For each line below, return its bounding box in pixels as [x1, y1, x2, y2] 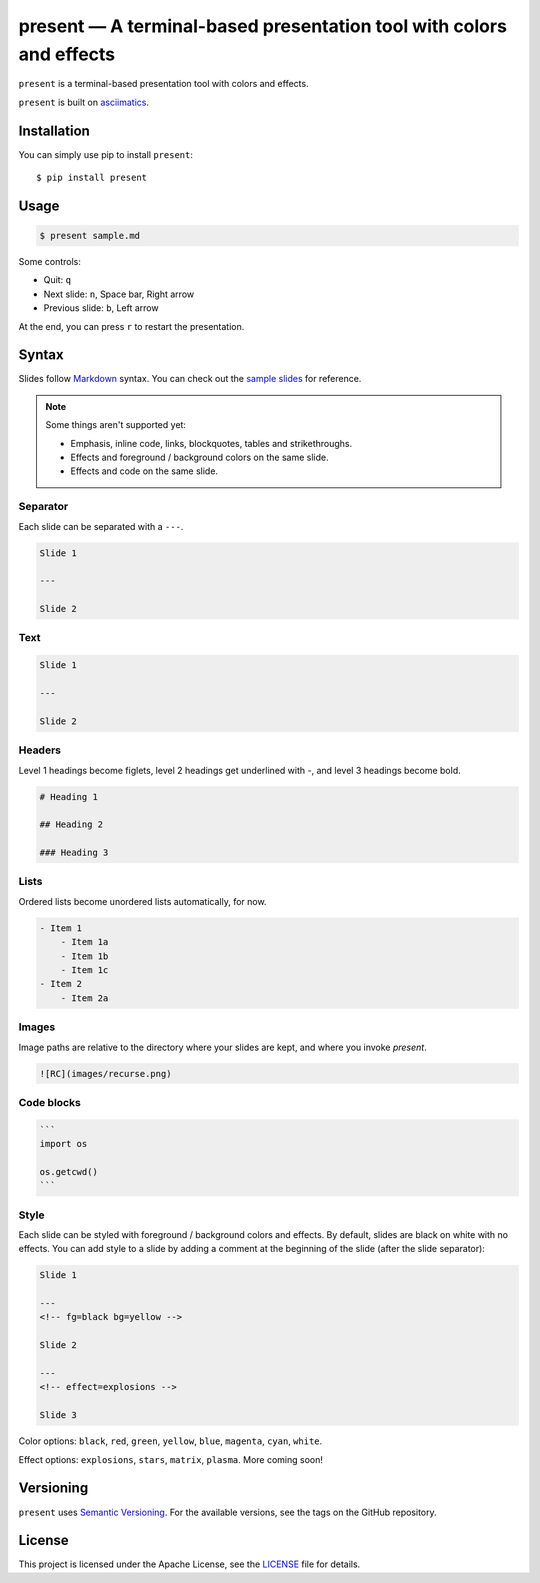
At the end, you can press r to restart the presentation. [18, 320, 245, 332]
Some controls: [18, 256, 82, 268]
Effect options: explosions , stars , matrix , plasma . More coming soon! [18, 1453, 324, 1465]
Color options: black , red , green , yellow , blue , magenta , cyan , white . [18, 1435, 323, 1447]
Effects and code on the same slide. [70, 465, 219, 477]
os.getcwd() [39, 1166, 99, 1177]
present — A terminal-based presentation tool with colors [18, 15, 507, 37]
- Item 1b [60, 950, 109, 962]
